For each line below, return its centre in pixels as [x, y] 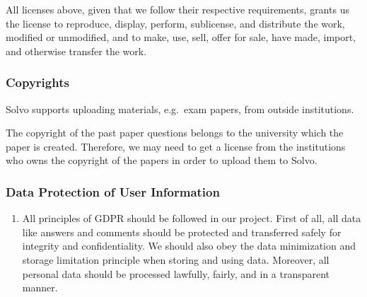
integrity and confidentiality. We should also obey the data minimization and [189, 246]
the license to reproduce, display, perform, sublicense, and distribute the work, [175, 23]
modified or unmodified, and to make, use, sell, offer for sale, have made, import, [181, 37]
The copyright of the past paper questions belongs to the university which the [175, 133]
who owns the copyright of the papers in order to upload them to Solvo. [162, 160]
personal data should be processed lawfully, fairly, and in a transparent [176, 273]
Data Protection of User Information [113, 191]
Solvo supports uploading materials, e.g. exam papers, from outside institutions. [180, 109]
